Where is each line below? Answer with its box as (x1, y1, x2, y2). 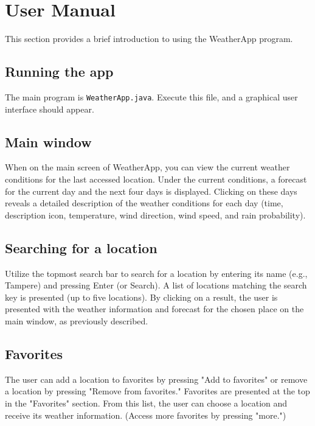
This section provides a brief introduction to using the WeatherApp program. (5, 32, 293, 45)
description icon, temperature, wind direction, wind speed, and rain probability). (5, 208, 306, 221)
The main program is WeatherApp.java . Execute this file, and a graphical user (5, 90, 298, 103)
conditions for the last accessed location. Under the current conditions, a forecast (5, 172, 307, 185)
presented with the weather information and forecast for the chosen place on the (5, 302, 304, 315)
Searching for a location (5, 238, 157, 257)
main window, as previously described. (5, 314, 148, 327)
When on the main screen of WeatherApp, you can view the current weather (5, 161, 290, 173)
